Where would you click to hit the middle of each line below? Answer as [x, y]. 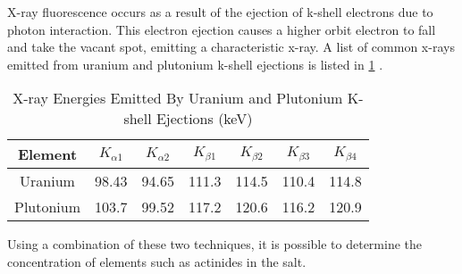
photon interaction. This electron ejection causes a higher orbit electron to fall [222, 29]
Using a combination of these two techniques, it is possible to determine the [215, 244]
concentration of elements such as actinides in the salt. [157, 261]
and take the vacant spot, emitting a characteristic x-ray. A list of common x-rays [231, 47]
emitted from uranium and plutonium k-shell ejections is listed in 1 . [195, 64]
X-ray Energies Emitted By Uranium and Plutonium [178, 98]
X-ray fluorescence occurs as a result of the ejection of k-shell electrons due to [220, 12]
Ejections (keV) [204, 119]
